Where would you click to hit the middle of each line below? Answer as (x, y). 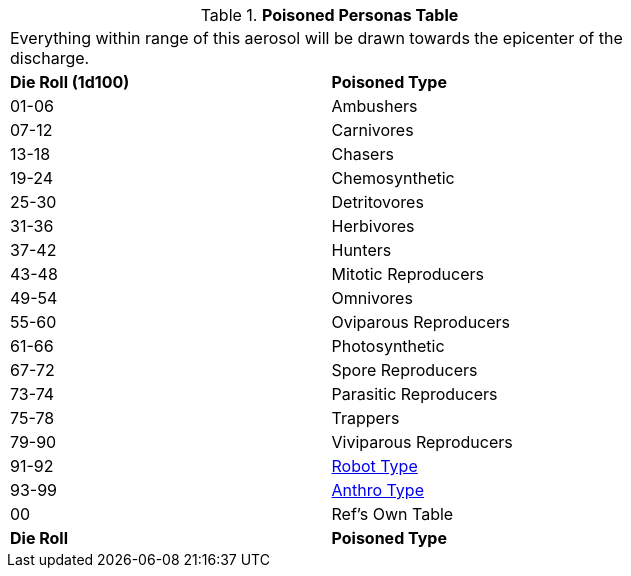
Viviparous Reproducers (422, 442)
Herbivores (373, 226)
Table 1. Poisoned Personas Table (329, 15)
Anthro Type (377, 490)
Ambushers (374, 106)
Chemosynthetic (393, 178)
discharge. (50, 58)
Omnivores (372, 298)
